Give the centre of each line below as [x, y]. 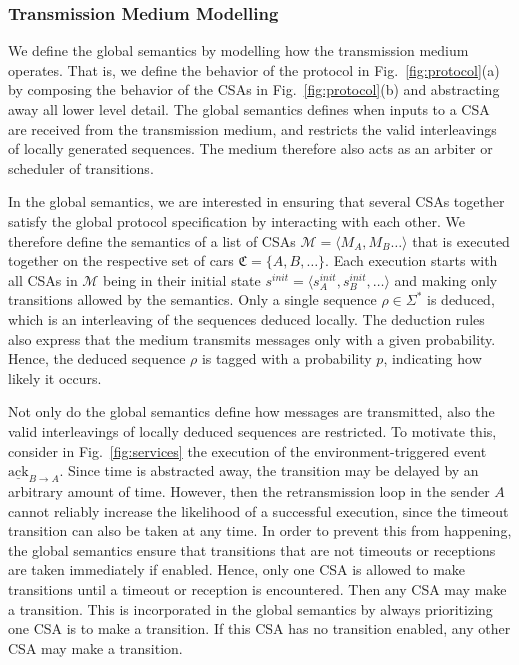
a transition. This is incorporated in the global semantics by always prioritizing [250, 608]
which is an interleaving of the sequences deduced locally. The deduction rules [246, 318]
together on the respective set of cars [121, 260]
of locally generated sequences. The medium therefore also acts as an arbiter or [250, 148]
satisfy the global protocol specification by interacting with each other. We [236, 220]
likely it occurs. [55, 377]
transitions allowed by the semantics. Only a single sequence [192, 299]
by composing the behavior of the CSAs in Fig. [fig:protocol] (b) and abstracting [254, 89]
